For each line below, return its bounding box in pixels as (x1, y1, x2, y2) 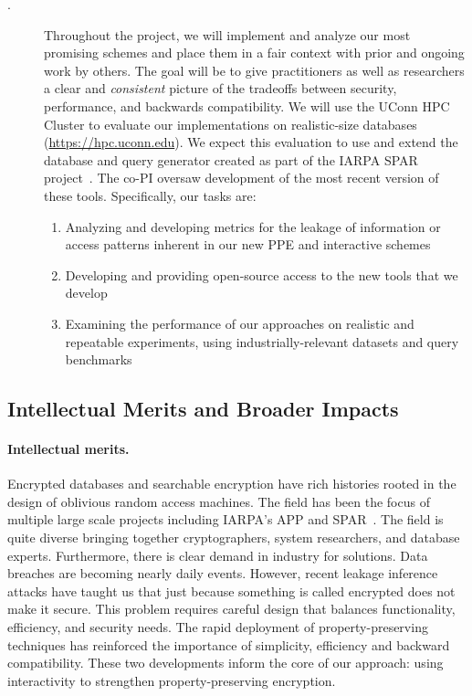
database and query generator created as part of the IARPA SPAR (44, 150, 418, 169)
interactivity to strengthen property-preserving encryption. (7, 670, 336, 690)
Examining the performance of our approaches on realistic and (65, 313, 414, 332)
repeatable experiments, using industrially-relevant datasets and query (65, 332, 459, 351)
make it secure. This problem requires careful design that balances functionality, (7, 599, 456, 618)
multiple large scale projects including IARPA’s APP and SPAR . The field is (7, 510, 444, 529)
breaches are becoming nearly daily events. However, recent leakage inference (7, 564, 438, 583)
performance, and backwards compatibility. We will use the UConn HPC (44, 96, 450, 115)
